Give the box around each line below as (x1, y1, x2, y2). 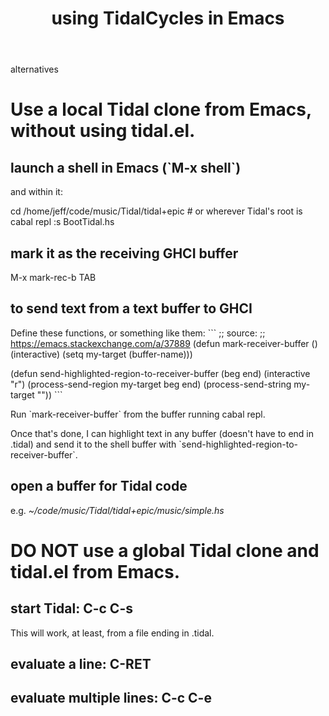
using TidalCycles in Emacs (51, 7, 285, 30)
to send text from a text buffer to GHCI (10, 300, 253, 317)
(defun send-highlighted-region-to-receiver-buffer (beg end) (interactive (10, 367, 311, 379)
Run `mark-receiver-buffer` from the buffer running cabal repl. (10, 408, 266, 420)
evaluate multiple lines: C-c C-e (10, 690, 212, 707)
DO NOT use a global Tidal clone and (10, 539, 320, 562)
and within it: (10, 186, 63, 198)
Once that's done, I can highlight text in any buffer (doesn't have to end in (10, 427, 315, 439)
